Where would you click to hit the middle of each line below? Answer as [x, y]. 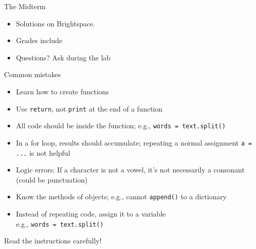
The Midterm [25, 6]
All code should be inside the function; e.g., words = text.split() [121, 126]
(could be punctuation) [52, 179]
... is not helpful [43, 152]
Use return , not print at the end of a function [89, 108]
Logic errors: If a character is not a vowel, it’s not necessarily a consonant [130, 170]
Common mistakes [33, 74]
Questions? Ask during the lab [63, 57]
